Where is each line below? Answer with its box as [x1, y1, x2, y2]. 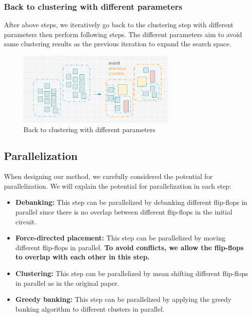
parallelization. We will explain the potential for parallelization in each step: [4, 180, 232, 191]
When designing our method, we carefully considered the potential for [4, 171, 213, 181]
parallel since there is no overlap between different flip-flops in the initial [15, 206, 233, 217]
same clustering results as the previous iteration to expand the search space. [4, 39, 232, 49]
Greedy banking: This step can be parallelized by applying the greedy [15, 294, 232, 304]
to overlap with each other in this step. [15, 252, 150, 262]
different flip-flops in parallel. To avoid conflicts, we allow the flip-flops [15, 242, 244, 252]
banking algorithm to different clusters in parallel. [15, 303, 165, 314]
